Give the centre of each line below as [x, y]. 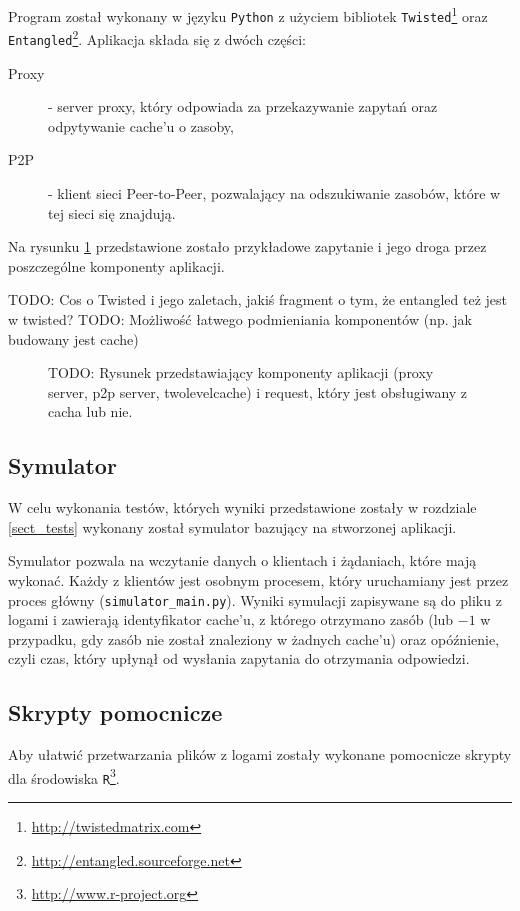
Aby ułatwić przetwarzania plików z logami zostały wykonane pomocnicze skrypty [260, 754]
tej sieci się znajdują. [112, 212]
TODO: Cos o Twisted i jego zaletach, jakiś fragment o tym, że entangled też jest [258, 299]
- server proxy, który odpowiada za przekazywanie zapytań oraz [243, 106]
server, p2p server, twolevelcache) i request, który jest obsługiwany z [258, 391]
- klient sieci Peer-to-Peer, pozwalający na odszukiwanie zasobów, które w [274, 193]
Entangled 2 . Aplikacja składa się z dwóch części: [157, 37]
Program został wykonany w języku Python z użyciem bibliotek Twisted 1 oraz [248, 14]
